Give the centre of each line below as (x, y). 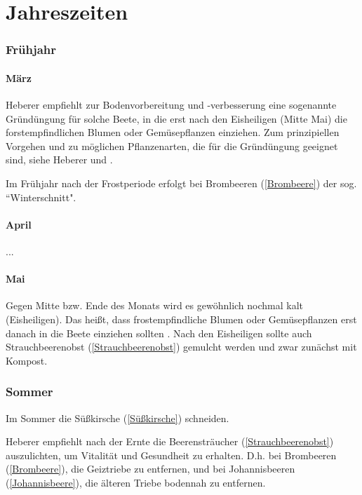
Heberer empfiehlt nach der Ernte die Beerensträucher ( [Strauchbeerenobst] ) (170, 441)
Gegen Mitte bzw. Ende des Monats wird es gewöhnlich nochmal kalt (155, 305)
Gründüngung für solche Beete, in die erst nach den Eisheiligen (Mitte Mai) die (176, 118)
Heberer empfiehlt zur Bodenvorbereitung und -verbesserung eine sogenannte (171, 105)
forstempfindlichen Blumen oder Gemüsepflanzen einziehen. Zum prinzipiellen (173, 132)
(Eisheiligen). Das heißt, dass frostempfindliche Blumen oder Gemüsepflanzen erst (181, 319)
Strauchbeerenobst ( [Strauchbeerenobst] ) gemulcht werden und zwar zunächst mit (181, 347)
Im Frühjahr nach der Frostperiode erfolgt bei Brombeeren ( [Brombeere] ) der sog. (181, 183)
